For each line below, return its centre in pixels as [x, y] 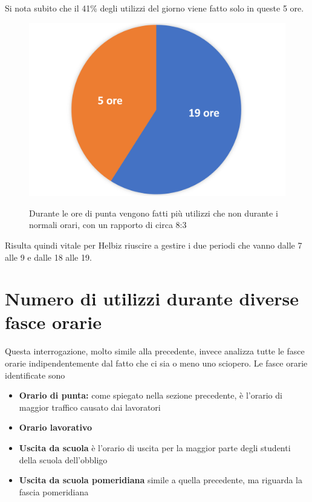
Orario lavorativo [56, 427]
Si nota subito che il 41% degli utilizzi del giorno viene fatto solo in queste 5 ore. [154, 8]
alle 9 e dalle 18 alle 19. [48, 257]
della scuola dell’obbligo [63, 459]
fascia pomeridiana [54, 491]
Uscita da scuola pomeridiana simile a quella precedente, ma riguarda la [161, 480]
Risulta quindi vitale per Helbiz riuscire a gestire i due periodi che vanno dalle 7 [154, 245]
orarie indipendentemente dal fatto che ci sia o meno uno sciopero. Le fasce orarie [156, 363]
